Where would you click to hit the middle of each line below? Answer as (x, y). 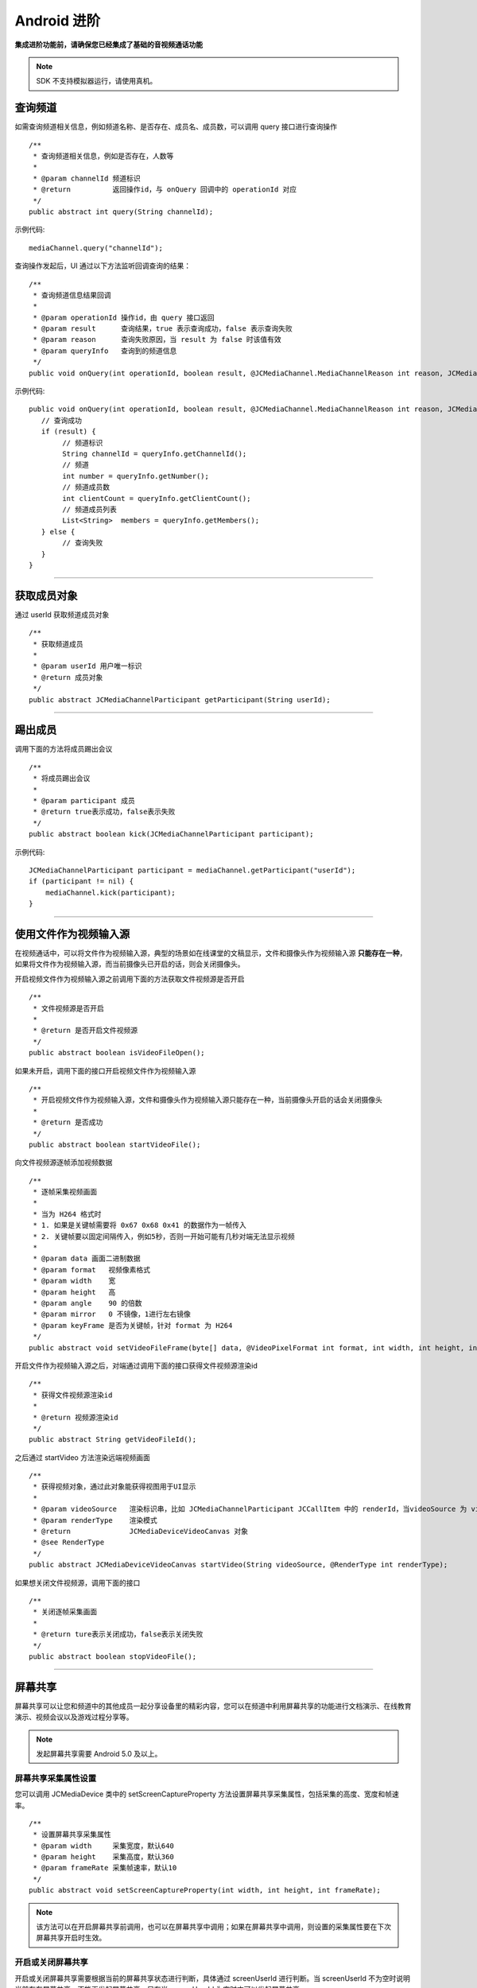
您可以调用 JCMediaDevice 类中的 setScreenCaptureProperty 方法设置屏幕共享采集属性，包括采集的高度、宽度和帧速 (207, 1794)
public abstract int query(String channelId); (121, 212)
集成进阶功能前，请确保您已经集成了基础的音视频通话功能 (109, 45)
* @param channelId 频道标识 (87, 178)
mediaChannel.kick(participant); (111, 892)
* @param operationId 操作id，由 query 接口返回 (124, 317)
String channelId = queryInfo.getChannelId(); (155, 454)
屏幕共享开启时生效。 (71, 1938)
